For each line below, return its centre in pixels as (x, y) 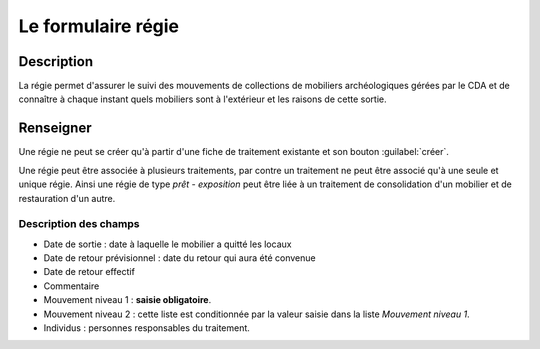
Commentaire (71, 286)
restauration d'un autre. (67, 198)
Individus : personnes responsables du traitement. (146, 328)
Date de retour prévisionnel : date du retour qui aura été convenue (179, 258)
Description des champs (79, 224)
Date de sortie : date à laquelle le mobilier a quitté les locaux (167, 244)
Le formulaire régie (99, 26)
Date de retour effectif (89, 272)
